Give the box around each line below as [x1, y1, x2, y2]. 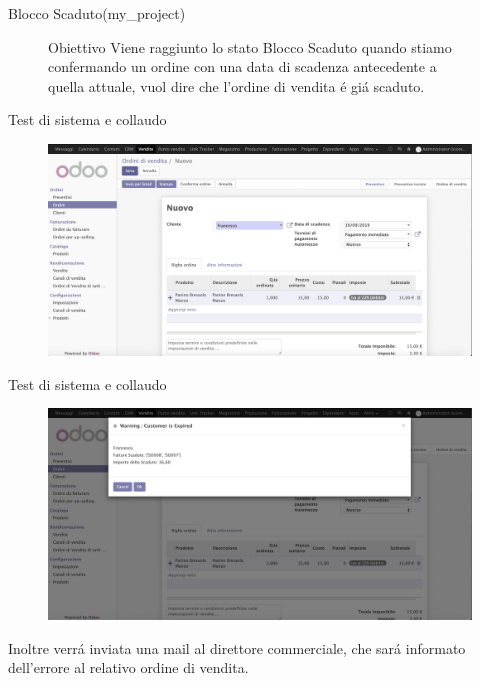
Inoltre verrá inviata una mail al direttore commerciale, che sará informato [8, 637, 466, 658]
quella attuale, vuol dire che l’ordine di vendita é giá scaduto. [48, 75, 425, 96]
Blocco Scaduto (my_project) [8, 3, 186, 23]
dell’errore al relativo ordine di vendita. [8, 657, 249, 678]
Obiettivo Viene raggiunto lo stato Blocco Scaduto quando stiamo [48, 36, 452, 57]
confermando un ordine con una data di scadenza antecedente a [48, 56, 437, 77]
